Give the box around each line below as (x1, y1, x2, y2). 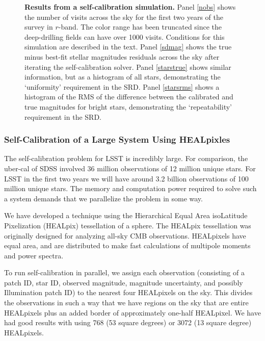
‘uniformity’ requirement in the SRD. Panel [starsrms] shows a (24, 81, 220, 92)
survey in (24, 21, 53, 32)
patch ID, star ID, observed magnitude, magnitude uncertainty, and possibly (4, 277, 243, 287)
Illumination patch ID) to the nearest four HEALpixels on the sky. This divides (4, 287, 253, 298)
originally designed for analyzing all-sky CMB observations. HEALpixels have (4, 230, 246, 241)
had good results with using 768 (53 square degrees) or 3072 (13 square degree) (4, 317, 252, 328)
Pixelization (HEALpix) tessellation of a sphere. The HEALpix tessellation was (4, 220, 251, 230)
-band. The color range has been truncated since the (58, 21, 222, 32)
